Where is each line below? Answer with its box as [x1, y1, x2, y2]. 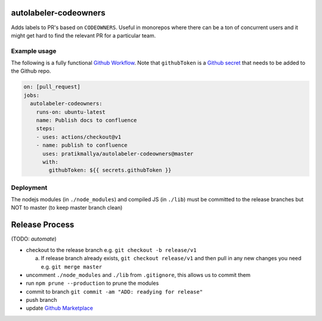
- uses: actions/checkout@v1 [36, 133, 122, 140]
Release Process [11, 220, 75, 230]
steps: [36, 125, 55, 132]
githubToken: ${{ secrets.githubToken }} [48, 167, 172, 174]
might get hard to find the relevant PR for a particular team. [11, 32, 156, 39]
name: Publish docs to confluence [36, 117, 137, 123]
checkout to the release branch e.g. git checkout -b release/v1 [26, 246, 197, 253]
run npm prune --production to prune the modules [26, 280, 159, 287]
